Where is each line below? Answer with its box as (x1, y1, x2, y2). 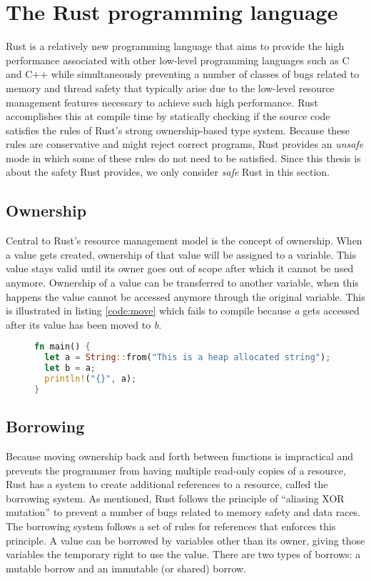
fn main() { (34, 342, 91, 352)
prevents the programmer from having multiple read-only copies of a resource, (6, 462, 346, 477)
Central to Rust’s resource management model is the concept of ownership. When (6, 233, 362, 248)
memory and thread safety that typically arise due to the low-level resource (6, 80, 335, 95)
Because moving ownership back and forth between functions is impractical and (6, 449, 354, 463)
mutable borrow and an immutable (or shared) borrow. (6, 560, 247, 575)
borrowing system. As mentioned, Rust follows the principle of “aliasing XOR (6, 490, 345, 505)
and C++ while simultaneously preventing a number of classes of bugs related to (6, 66, 360, 81)
